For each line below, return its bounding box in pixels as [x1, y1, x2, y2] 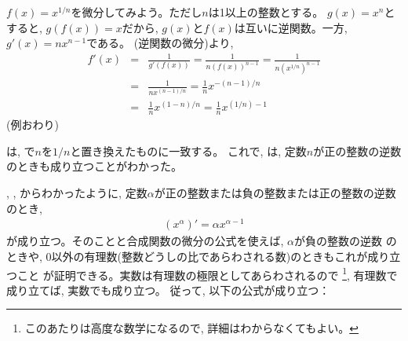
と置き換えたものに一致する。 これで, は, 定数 [70, 142, 307, 159]
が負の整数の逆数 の [293, 233, 397, 249]
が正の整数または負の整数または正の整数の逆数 [154, 185, 396, 201]
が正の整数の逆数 [313, 142, 402, 159]
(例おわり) [6, 116, 59, 133]
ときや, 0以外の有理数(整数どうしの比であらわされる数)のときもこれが [6, 247, 368, 264]
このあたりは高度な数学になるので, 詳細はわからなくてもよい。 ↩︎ [24, 320, 359, 336]
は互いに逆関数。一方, [234, 19, 348, 35]
